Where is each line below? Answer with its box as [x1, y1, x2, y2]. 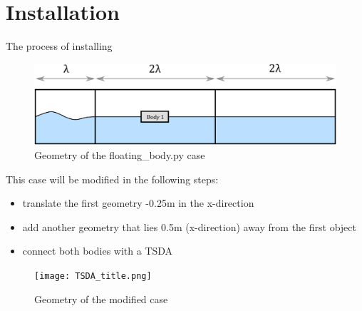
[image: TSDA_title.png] [34, 270, 152, 281]
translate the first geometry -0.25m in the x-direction [22, 195, 254, 210]
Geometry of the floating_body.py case [34, 148, 205, 162]
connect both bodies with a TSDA [22, 243, 173, 258]
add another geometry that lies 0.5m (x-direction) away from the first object [22, 219, 356, 234]
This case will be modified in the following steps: [6, 171, 219, 186]
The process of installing [6, 39, 113, 53]
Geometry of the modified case [34, 291, 168, 306]
